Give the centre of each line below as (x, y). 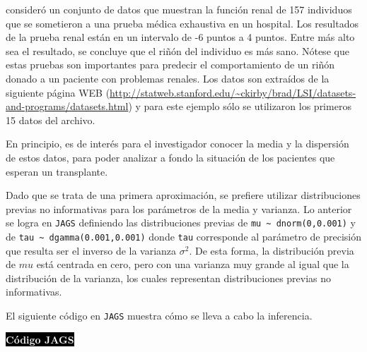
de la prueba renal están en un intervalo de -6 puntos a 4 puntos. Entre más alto (180, 37)
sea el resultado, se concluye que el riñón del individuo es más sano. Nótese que (177, 50)
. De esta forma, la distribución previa (272, 250)
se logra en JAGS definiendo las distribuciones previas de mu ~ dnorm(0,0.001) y (181, 223)
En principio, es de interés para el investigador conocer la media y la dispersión (177, 144)
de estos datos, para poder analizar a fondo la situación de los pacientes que (170, 157)
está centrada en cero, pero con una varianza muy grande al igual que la (193, 264)
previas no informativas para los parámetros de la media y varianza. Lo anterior (179, 208)
